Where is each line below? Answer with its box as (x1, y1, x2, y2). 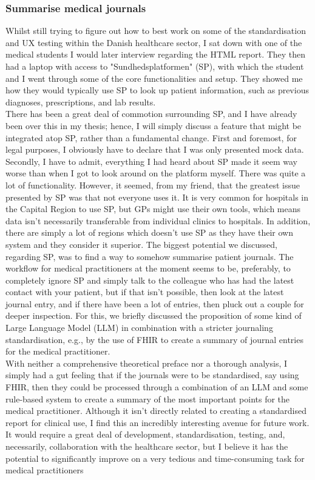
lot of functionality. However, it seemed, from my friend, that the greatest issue (5, 178, 300, 191)
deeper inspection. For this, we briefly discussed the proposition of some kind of (5, 309, 302, 322)
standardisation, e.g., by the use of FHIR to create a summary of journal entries (5, 333, 303, 345)
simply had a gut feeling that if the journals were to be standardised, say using (5, 368, 299, 381)
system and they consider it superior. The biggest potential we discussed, (5, 238, 277, 250)
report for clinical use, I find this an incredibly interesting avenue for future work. (5, 416, 310, 428)
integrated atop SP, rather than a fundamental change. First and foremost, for (5, 131, 297, 144)
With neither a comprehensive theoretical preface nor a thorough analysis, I (5, 356, 288, 369)
